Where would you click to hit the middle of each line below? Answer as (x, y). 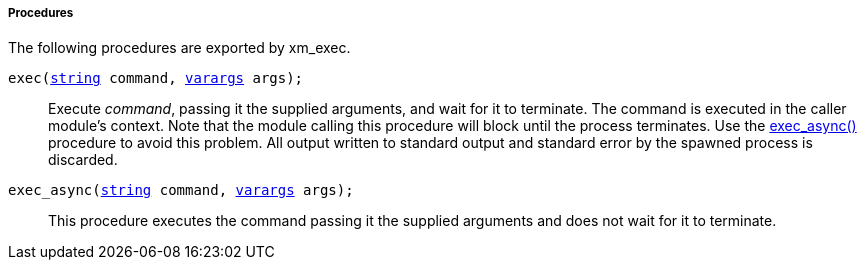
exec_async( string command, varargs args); (181, 190)
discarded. (83, 160)
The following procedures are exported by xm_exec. (179, 48)
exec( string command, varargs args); (156, 78)
